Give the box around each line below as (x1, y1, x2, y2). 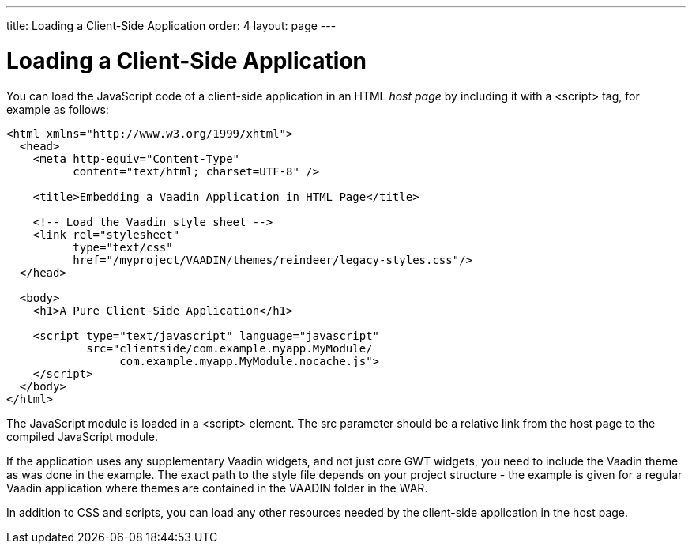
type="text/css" (73, 240, 173, 254)
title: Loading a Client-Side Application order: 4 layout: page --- (6, 19, 337, 32)
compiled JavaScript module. (6, 429, 158, 443)
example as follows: (6, 102, 109, 116)
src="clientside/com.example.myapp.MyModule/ (86, 341, 373, 355)
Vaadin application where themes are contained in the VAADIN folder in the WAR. (6, 480, 428, 495)
